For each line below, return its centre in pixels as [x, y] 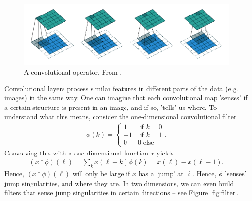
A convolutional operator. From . [73, 71]
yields [165, 152]
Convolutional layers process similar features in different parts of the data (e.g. [121, 88]
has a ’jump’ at [161, 173]
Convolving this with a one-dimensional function [76, 152]
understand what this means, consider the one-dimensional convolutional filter [120, 116]
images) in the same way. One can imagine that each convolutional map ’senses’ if [126, 98]
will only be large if [101, 173]
